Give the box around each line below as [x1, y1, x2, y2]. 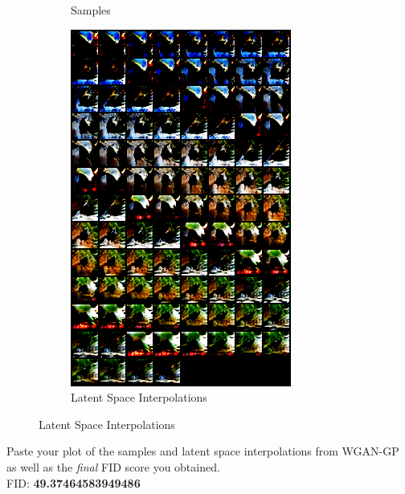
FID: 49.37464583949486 [6, 474, 141, 491]
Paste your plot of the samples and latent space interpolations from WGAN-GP [6, 443, 399, 459]
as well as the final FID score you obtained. [6, 458, 220, 475]
